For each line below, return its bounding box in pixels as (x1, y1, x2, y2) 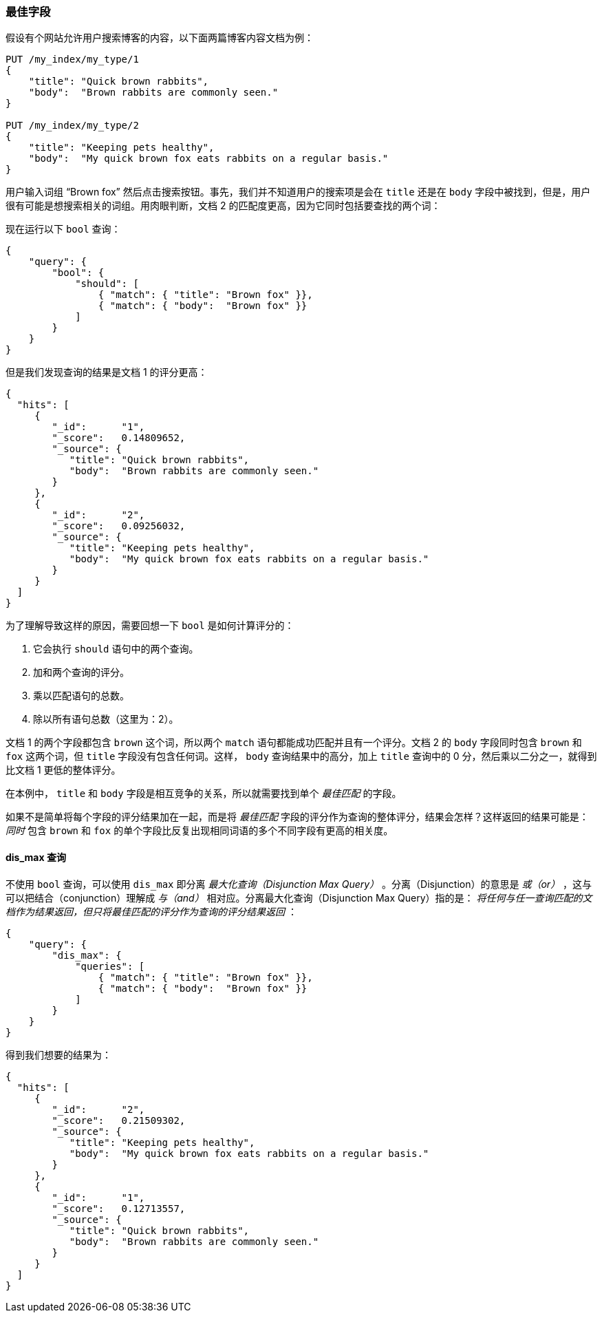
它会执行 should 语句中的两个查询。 (33, 643, 199, 655)
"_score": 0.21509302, (52, 1114, 186, 1126)
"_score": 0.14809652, (52, 432, 186, 444)
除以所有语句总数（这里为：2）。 (33, 713, 179, 725)
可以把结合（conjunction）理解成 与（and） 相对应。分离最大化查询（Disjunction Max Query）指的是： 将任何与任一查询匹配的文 (6, 891, 592, 904)
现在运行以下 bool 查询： (6, 223, 121, 235)
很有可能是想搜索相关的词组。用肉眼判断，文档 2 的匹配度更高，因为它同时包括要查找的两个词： (6, 200, 441, 212)
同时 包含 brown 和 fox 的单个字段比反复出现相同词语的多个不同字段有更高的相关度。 (6, 825, 394, 837)
